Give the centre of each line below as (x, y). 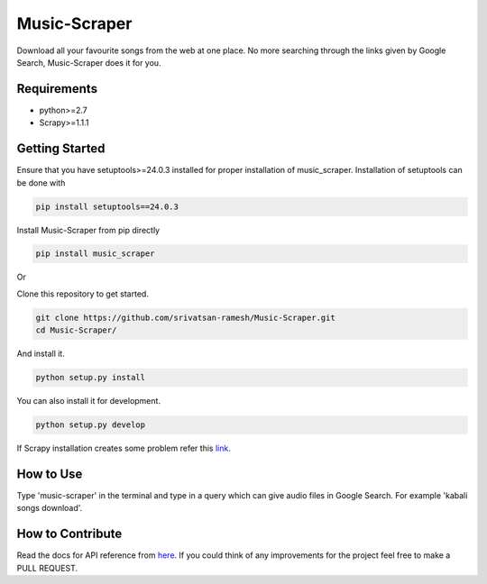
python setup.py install (91, 378)
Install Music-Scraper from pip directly (88, 230)
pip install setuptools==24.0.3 (107, 206)
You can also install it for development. (89, 401)
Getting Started (61, 149)
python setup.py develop (91, 425)
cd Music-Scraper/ (76, 330)
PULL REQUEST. (47, 568)
